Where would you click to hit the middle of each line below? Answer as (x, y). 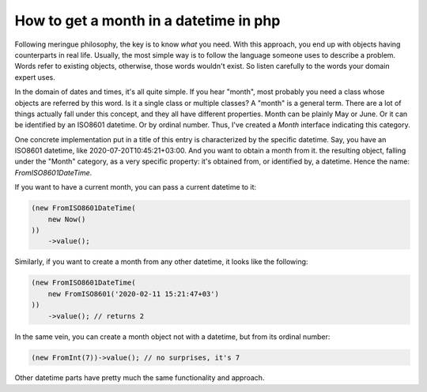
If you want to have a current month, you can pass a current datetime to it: (136, 187)
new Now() (67, 219)
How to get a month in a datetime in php (147, 21)
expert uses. (35, 77)
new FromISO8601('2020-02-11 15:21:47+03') (133, 294)
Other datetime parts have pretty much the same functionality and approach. (140, 378)
